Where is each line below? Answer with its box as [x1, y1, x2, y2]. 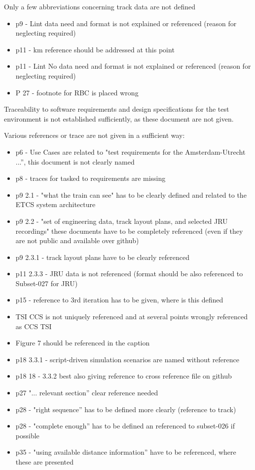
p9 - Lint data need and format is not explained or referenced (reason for [15, 18, 237, 28]
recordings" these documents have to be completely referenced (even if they [15, 225, 243, 236]
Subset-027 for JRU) [15, 278, 78, 288]
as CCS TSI [15, 321, 52, 331]
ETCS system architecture [15, 199, 96, 210]
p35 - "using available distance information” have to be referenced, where [15, 447, 236, 457]
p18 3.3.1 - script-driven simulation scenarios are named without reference [15, 354, 239, 364]
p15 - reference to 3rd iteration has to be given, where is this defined [15, 295, 223, 305]
